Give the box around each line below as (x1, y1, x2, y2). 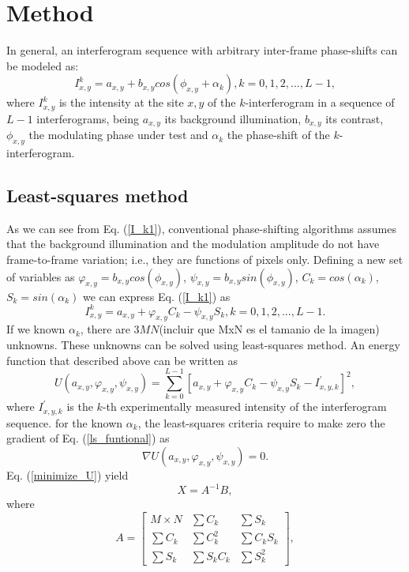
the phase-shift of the (227, 126, 330, 143)
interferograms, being (36, 110, 140, 126)
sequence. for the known (6, 414, 123, 431)
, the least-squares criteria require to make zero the (137, 414, 385, 431)
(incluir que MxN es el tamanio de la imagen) (159, 321, 380, 337)
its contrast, (325, 110, 384, 126)
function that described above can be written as (6, 352, 238, 368)
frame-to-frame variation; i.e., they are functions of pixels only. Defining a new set (6, 251, 403, 267)
